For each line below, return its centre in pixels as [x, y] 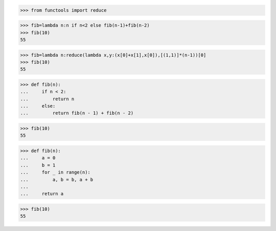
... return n [47, 99]
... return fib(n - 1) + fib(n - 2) [77, 113]
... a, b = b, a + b [57, 180]
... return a [42, 194]
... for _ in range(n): [55, 172]
